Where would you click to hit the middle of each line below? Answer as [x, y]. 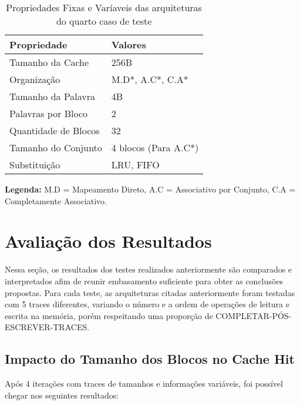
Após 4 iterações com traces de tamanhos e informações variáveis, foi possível [144, 384]
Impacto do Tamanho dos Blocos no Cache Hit [150, 359]
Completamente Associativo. [56, 200]
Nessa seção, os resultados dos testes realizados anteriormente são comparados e [149, 269]
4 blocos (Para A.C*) [155, 147]
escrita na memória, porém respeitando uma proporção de [109, 315]
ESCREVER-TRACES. [47, 327]
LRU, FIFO [135, 165]
